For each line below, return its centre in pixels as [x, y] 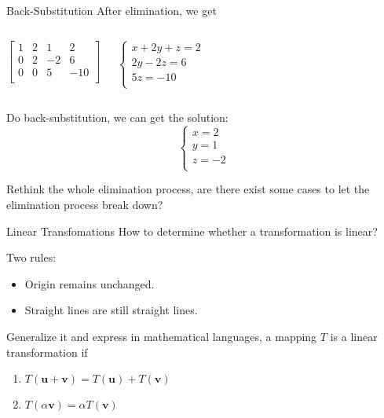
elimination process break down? [85, 205]
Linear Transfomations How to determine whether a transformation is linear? [192, 231]
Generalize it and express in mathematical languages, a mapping [162, 336]
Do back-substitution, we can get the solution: [117, 117]
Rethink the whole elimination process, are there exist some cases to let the [188, 189]
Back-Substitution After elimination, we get [112, 10]
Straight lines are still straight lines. [111, 310]
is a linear [354, 336]
